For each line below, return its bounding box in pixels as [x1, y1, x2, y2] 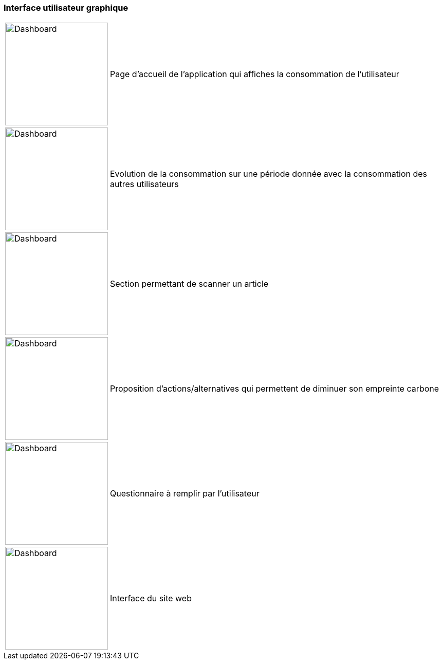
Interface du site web [110, 593, 192, 604]
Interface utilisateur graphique [4, 3, 128, 13]
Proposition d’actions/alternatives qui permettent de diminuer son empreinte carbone [110, 383, 439, 394]
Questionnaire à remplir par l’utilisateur [110, 488, 260, 499]
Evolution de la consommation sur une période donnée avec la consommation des [110, 169, 428, 179]
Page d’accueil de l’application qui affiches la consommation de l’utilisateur [110, 69, 399, 80]
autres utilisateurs [110, 179, 179, 190]
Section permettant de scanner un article [110, 279, 269, 289]
